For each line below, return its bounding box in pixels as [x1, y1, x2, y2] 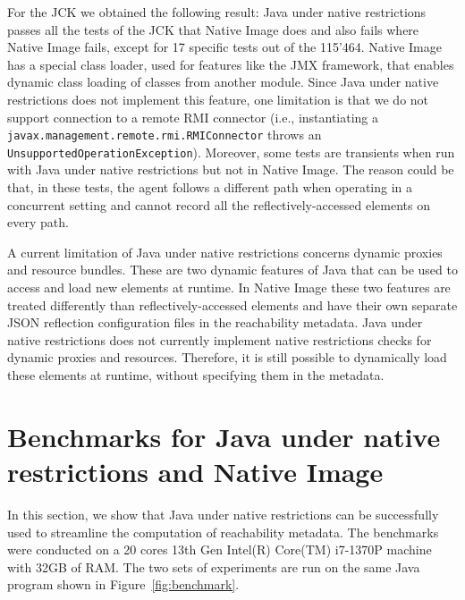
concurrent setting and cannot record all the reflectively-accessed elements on [7, 195, 430, 214]
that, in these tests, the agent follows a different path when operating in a [7, 178, 413, 197]
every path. [7, 213, 69, 232]
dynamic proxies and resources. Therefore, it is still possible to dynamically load [7, 348, 447, 367]
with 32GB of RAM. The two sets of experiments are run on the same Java [7, 557, 420, 576]
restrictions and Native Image [7, 452, 384, 489]
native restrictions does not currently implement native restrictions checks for [7, 330, 432, 349]
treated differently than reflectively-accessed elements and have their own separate [7, 295, 458, 314]
